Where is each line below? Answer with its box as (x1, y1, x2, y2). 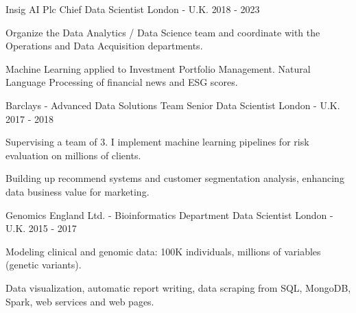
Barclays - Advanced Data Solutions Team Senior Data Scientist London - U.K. (5, 97, 340, 112)
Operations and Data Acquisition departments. (5, 38, 203, 53)
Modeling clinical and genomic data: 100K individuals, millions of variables (5, 244, 321, 258)
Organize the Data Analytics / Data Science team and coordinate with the (5, 25, 320, 39)
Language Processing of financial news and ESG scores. (5, 75, 238, 89)
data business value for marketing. (5, 184, 150, 198)
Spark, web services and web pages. (5, 294, 154, 308)
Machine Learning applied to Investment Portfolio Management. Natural (5, 61, 311, 76)
